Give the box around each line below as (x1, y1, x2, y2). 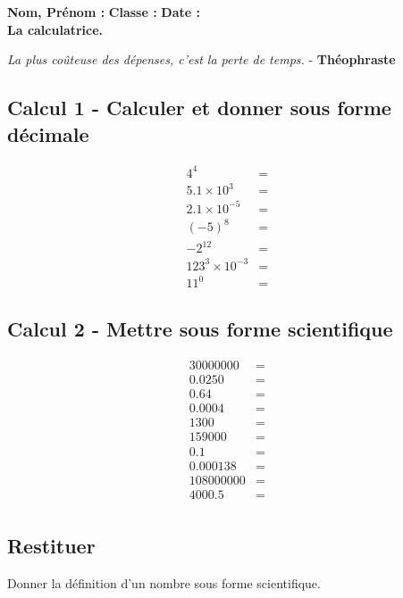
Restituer (7, 532, 96, 560)
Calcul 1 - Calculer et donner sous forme (7, 94, 391, 121)
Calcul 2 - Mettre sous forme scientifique (7, 315, 393, 343)
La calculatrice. (7, 20, 104, 38)
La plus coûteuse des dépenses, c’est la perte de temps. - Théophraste (7, 50, 396, 69)
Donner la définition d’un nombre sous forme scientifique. (7, 573, 321, 592)
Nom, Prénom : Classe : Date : (7, 3, 200, 21)
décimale (7, 120, 89, 147)
